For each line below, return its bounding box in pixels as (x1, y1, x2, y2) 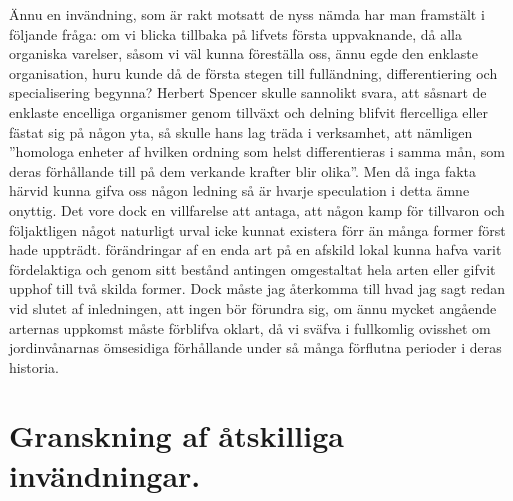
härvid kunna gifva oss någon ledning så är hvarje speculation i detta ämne (9, 180, 470, 201)
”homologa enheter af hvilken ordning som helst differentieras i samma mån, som (9, 141, 505, 162)
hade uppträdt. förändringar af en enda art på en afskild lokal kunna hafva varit (9, 239, 502, 260)
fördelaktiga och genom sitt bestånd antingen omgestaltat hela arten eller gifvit (9, 258, 496, 279)
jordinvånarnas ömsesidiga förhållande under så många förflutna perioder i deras (9, 337, 502, 358)
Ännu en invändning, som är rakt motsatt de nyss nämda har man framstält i (9, 4, 485, 24)
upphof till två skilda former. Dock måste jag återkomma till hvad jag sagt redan (9, 278, 506, 299)
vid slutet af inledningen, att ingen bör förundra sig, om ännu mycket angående (9, 297, 497, 318)
